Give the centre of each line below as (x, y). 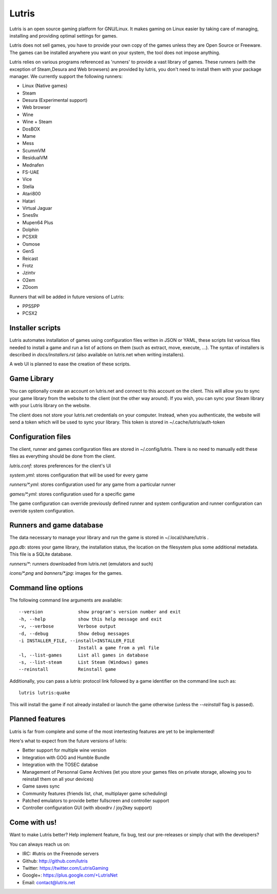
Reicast (30, 258)
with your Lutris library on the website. (50, 406)
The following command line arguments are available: (66, 600)
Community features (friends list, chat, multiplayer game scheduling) (95, 793)
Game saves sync (41, 786)
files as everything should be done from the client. (63, 456)
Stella (28, 186)
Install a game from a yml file (118, 648)
